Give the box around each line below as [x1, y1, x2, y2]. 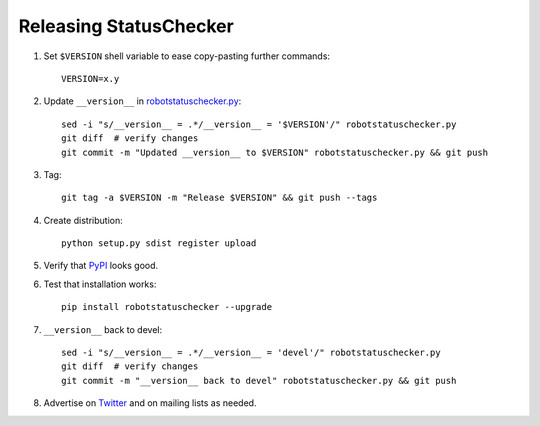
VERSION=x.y [61, 73, 120, 84]
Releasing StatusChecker [18, 15, 234, 37]
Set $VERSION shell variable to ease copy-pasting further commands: [43, 50, 330, 62]
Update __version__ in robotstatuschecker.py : [43, 95, 242, 107]
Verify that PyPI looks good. [43, 260, 159, 272]
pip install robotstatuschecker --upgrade [61, 301, 273, 313]
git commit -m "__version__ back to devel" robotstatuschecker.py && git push [61, 375, 457, 386]
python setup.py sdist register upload [61, 238, 257, 249]
